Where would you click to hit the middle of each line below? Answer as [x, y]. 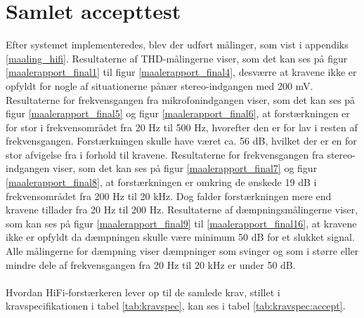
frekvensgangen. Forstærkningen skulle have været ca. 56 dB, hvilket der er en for [181, 141]
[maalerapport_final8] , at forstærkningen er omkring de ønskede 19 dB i [161, 182]
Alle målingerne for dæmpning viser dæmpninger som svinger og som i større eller [182, 251]
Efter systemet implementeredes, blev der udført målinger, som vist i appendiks [177, 45]
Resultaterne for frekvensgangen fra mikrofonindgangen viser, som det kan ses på [181, 99]
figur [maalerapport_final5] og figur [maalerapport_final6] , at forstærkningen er [178, 113]
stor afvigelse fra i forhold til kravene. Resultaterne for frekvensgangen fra [165, 154]
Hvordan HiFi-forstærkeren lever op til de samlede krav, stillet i [143, 292]
